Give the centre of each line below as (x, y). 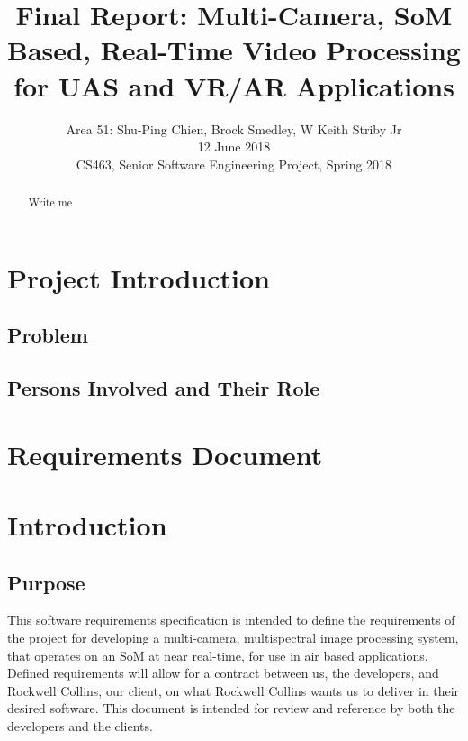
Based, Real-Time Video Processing (234, 50)
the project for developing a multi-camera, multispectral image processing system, (233, 638)
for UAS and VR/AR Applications (234, 85)
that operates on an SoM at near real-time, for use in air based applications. (218, 655)
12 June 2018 (234, 146)
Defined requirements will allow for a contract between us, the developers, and (223, 673)
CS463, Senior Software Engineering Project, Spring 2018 (234, 164)
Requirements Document (165, 454)
